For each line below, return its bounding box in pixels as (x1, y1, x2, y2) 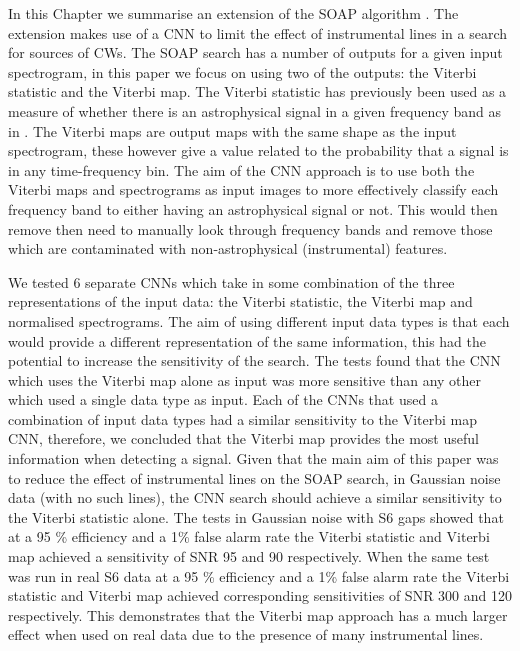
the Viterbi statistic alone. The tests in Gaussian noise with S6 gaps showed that (8, 506, 504, 527)
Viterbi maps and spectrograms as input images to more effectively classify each (8, 179, 499, 200)
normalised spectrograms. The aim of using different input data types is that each (8, 310, 510, 331)
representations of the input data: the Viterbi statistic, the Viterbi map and (8, 291, 473, 312)
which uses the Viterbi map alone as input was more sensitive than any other (8, 369, 482, 390)
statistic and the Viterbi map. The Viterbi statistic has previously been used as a (8, 81, 507, 102)
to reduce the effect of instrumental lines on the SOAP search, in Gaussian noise (8, 467, 501, 488)
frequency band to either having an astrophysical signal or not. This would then (8, 198, 498, 219)
